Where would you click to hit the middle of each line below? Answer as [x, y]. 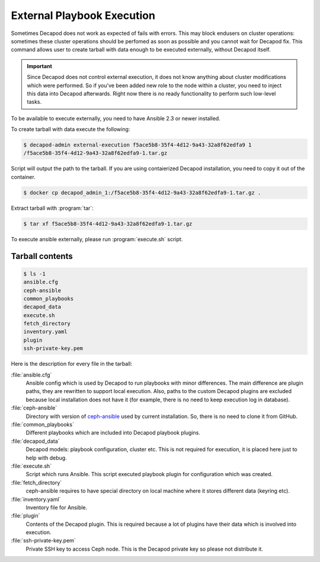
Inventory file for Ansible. [57, 507]
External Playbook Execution [83, 15]
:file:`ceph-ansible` [34, 408]
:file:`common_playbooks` [42, 424]
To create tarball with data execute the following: [71, 129]
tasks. [34, 102]
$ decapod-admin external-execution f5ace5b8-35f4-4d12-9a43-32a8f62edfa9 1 [137, 145]
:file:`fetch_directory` [36, 483]
